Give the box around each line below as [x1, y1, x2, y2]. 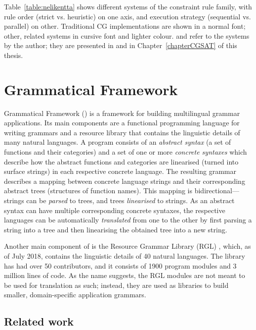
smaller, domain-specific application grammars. [4, 289, 146, 300]
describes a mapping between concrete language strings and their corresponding [4, 175, 245, 186]
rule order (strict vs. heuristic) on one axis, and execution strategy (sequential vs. [4, 11, 251, 21]
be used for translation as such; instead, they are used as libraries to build [4, 279, 229, 290]
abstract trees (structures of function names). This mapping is [4, 185, 193, 196]
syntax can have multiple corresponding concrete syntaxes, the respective [4, 205, 225, 215]
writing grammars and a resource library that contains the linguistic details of [4, 127, 240, 137]
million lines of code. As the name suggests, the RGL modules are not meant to [4, 270, 245, 280]
